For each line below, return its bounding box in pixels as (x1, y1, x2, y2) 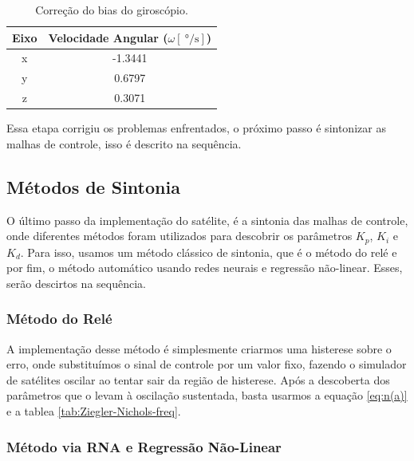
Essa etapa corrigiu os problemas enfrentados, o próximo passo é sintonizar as (6, 120, 386, 136)
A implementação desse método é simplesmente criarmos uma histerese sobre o (6, 340, 392, 357)
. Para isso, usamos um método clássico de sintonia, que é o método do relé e (20, 243, 397, 260)
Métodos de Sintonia (6, 174, 180, 199)
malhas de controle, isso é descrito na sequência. (6, 135, 242, 152)
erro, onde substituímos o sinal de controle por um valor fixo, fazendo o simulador (6, 356, 407, 372)
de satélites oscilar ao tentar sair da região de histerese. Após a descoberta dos (6, 371, 390, 388)
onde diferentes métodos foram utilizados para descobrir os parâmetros (6, 227, 353, 244)
